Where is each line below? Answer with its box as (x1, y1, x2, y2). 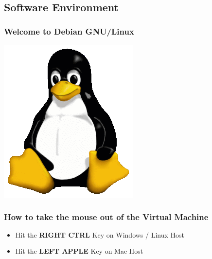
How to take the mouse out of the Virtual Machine (4, 210, 209, 222)
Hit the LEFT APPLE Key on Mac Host (15, 246, 143, 256)
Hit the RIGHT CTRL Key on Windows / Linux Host (15, 229, 185, 240)
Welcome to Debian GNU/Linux (4, 25, 134, 37)
